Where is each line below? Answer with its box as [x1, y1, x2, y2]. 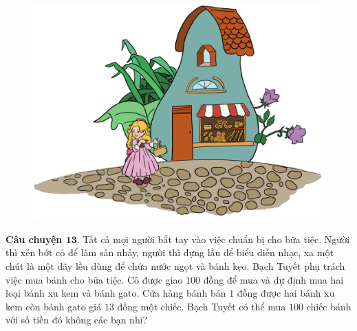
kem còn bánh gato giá [6, 299, 102, 313]
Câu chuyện [6, 231, 63, 246]
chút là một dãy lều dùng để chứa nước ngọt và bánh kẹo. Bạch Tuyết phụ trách [6, 258, 345, 273]
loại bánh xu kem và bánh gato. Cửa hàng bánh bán [6, 286, 226, 300]
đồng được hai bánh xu [237, 286, 335, 300]
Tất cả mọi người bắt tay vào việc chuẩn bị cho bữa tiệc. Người [83, 231, 350, 246]
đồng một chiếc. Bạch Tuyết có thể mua [117, 299, 286, 313]
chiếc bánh [306, 299, 351, 313]
